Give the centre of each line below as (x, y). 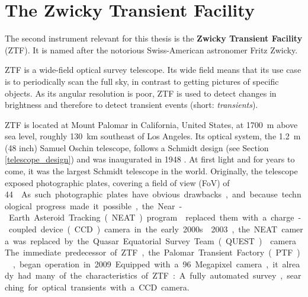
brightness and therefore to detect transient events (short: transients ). (131, 105)
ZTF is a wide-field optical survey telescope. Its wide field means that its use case (153, 70)
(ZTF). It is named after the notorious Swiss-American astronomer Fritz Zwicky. (151, 49)
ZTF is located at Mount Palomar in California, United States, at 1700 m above (151, 124)
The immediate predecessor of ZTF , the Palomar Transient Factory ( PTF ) (153, 252)
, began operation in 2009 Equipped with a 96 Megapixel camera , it (145, 264)
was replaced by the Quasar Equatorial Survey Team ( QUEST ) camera (154, 240)
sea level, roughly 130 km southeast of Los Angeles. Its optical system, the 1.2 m (153, 136)
